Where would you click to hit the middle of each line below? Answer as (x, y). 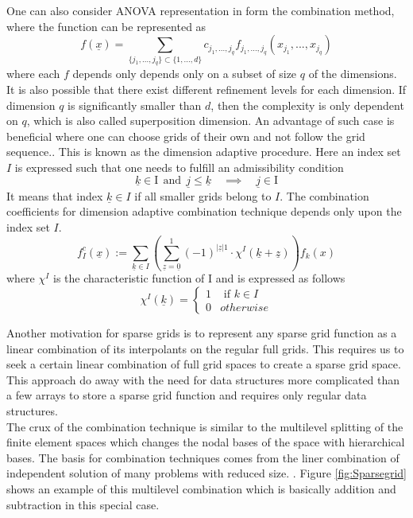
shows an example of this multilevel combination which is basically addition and (201, 489)
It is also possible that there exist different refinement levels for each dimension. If (206, 90)
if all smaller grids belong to (203, 195)
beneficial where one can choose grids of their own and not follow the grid (186, 136)
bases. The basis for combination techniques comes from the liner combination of (203, 457)
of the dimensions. (353, 74)
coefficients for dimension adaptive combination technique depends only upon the (204, 211)
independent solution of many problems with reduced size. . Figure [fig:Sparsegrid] (206, 473)
